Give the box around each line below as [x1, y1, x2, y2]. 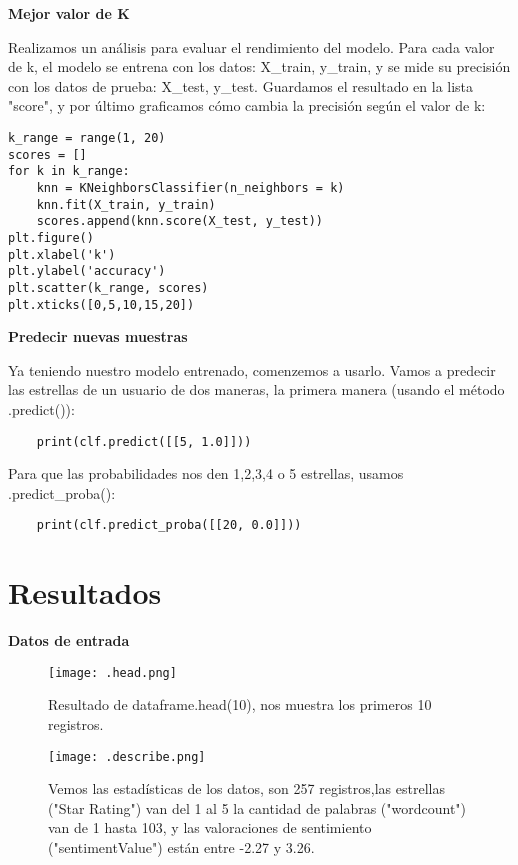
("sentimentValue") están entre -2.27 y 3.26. [48, 837, 315, 858]
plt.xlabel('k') [8, 247, 116, 262]
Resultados [8, 572, 162, 613]
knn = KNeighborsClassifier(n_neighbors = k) [36, 180, 345, 195]
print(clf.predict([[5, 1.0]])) [36, 434, 252, 449]
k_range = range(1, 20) [8, 130, 166, 145]
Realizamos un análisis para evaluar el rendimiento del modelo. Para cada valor [8, 36, 495, 57]
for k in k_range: [8, 164, 130, 179]
